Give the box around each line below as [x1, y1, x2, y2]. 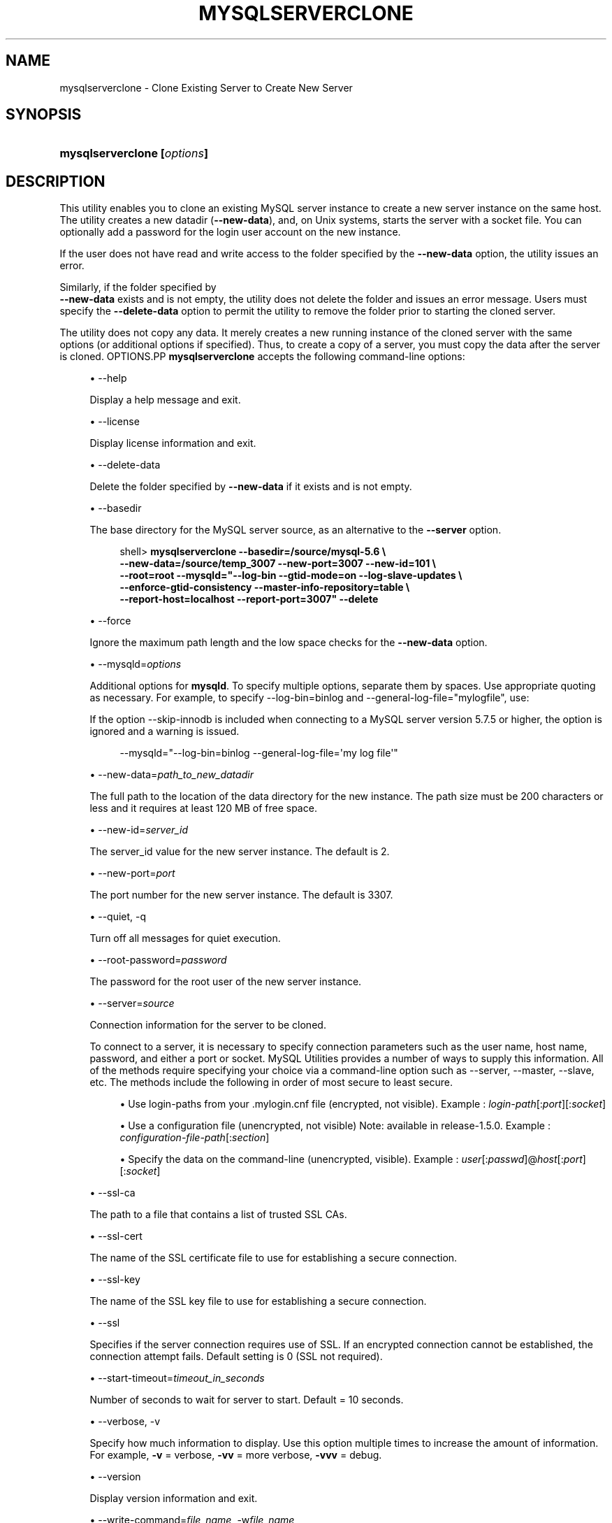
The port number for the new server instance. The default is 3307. [89, 889, 393, 901]
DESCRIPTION [6, 172, 105, 190]
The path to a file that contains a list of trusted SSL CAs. [89, 1208, 347, 1221]
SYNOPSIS [6, 106, 82, 124]
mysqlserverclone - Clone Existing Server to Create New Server [59, 81, 353, 94]
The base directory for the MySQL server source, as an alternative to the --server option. [89, 524, 502, 536]
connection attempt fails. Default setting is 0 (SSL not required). [89, 1350, 383, 1363]
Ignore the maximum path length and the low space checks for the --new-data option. [89, 636, 488, 649]
